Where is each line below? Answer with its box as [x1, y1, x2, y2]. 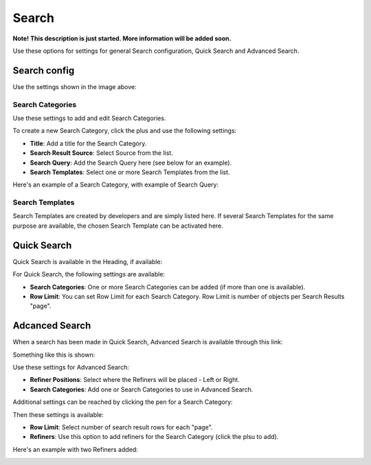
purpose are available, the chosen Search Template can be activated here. [12, 222, 223, 230]
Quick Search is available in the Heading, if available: [12, 257, 163, 265]
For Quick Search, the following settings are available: [12, 270, 165, 278]
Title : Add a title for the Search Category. [30, 139, 147, 147]
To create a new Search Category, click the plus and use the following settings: [12, 127, 237, 135]
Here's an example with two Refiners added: [12, 445, 139, 453]
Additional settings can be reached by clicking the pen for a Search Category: [12, 398, 233, 406]
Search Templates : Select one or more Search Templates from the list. [30, 168, 230, 176]
